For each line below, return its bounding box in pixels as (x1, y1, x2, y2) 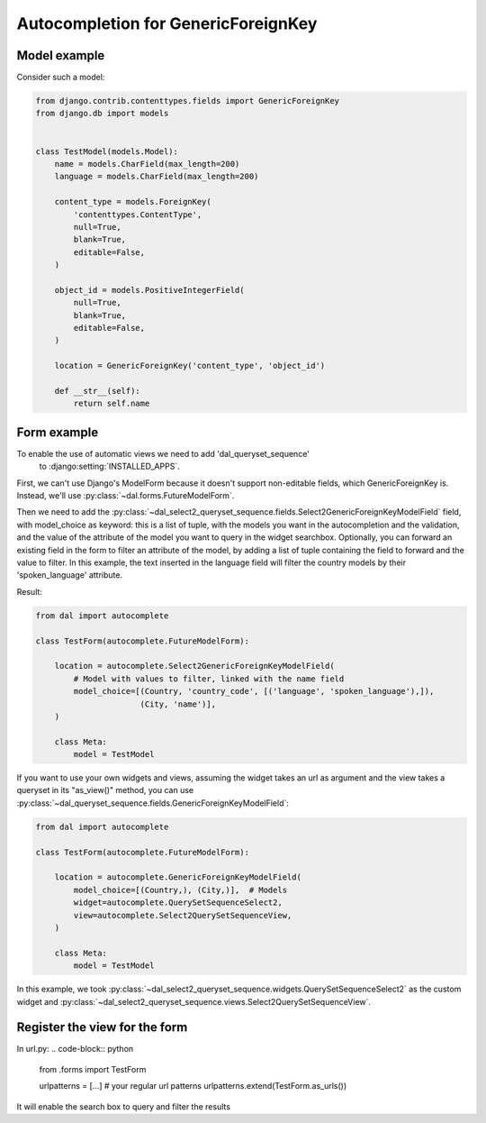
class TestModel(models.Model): (35, 146, 179, 157)
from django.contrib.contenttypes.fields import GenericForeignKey (35, 96, 340, 106)
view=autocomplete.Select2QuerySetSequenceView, (73, 910, 292, 920)
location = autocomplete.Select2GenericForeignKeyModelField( (54, 661, 335, 671)
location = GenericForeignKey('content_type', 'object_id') (54, 361, 326, 371)
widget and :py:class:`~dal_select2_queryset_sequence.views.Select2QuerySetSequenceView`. (16, 996, 372, 1007)
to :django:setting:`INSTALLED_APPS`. (39, 461, 180, 472)
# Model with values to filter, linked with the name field (73, 673, 345, 684)
